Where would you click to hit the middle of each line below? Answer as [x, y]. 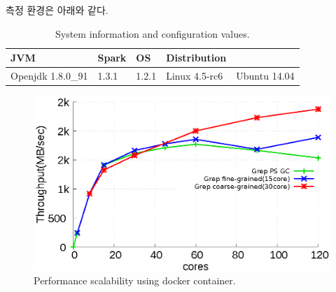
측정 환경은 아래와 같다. [57, 10]
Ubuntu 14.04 [265, 76]
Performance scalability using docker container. [135, 280]
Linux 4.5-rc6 [195, 76]
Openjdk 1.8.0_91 [49, 76]
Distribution [196, 58]
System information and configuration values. [152, 33]
